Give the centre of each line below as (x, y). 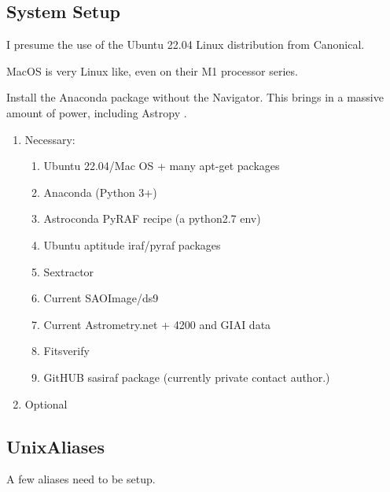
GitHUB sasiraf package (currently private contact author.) (187, 377)
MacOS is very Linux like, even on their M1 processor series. (152, 70)
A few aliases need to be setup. (81, 479)
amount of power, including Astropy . (97, 112)
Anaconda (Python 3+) (100, 192)
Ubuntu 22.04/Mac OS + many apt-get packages (162, 166)
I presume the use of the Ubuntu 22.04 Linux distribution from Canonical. (186, 44)
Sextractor (69, 271)
